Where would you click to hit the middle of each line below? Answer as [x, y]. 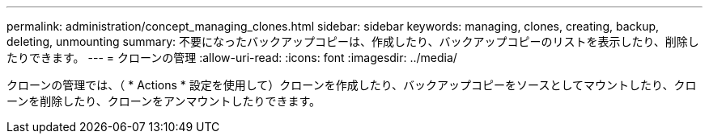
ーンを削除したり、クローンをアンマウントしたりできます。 [164, 101]
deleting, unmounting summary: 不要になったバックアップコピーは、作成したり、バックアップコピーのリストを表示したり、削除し [353, 41]
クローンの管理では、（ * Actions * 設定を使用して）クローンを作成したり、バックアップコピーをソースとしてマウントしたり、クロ [352, 85]
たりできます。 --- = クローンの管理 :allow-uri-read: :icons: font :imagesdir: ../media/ [232, 58]
